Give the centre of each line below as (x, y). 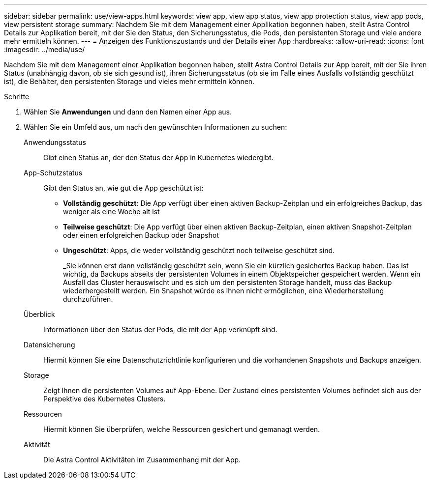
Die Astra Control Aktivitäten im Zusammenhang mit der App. (142, 460)
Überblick (39, 314)
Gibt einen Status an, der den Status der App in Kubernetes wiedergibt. (158, 157)
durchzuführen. (88, 299)
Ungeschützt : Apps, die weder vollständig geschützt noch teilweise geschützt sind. (199, 250)
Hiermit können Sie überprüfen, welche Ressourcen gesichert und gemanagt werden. (182, 429)
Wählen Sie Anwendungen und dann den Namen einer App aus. (128, 112)
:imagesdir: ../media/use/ (45, 49)
